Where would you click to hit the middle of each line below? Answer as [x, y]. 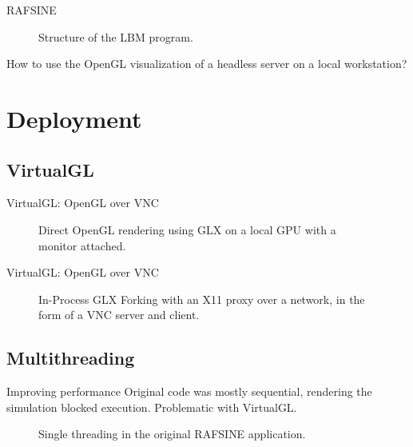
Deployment [74, 118]
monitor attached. [82, 245]
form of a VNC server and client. [119, 315]
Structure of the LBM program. [116, 36]
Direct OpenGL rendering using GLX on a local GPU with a [187, 229]
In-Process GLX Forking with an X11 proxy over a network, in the [202, 299]
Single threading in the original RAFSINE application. [172, 434]
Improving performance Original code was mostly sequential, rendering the [189, 391]
